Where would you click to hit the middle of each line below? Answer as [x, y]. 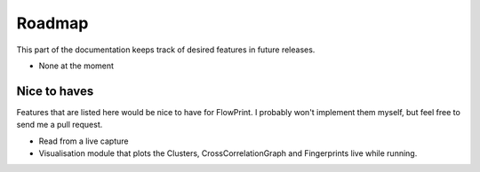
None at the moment [76, 66]
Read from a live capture [84, 141]
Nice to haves [55, 91]
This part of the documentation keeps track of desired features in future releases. [166, 50]
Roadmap [52, 23]
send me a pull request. [60, 125]
